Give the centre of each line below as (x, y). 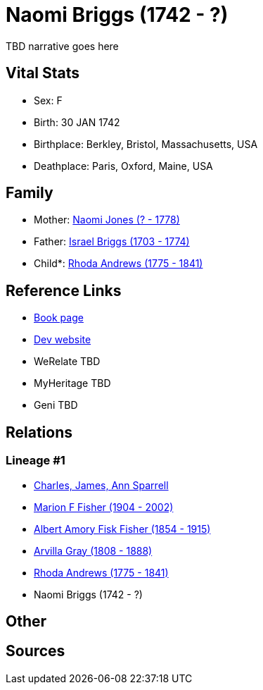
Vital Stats (43, 73)
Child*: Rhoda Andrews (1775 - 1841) (118, 264)
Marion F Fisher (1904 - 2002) (104, 507)
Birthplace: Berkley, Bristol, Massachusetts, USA (146, 144)
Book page (59, 318)
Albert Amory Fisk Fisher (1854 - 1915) (122, 529)
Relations (39, 432)
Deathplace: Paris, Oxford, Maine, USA (123, 166)
